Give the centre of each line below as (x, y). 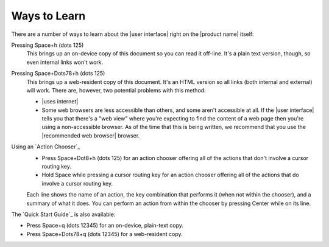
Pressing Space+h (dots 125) (48, 45)
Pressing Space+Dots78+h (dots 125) (58, 74)
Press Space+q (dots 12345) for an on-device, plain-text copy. (105, 226)
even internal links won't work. (65, 62)
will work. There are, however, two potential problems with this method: (116, 90)
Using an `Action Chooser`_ (46, 147)
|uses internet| (60, 102)
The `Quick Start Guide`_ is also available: (63, 214)
